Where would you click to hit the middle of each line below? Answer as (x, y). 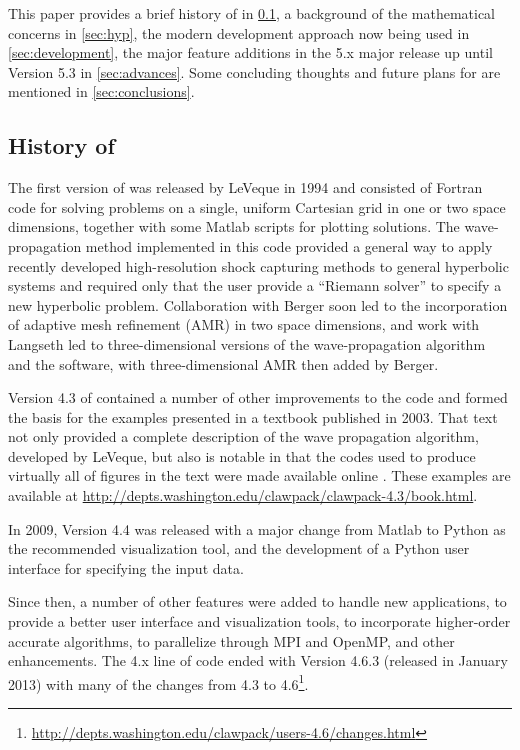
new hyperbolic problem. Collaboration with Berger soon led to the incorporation (258, 304)
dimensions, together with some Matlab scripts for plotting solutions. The (234, 226)
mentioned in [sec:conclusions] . (101, 91)
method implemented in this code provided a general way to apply (289, 245)
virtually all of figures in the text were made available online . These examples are (259, 475)
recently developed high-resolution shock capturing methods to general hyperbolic (258, 265)
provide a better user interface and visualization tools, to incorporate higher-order (259, 621)
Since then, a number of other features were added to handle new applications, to (257, 601)
